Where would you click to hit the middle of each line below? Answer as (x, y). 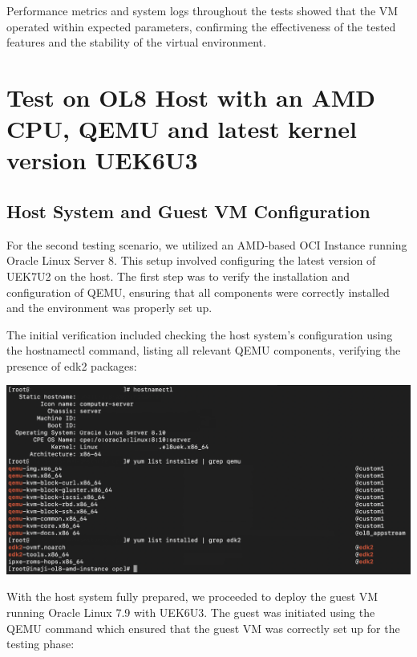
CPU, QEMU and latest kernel (182, 129)
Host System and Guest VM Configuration (188, 211)
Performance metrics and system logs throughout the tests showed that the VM (202, 10)
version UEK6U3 (102, 160)
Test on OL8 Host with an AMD (191, 97)
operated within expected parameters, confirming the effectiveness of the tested (201, 26)
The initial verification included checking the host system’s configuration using (200, 334)
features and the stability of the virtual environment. (136, 42)
